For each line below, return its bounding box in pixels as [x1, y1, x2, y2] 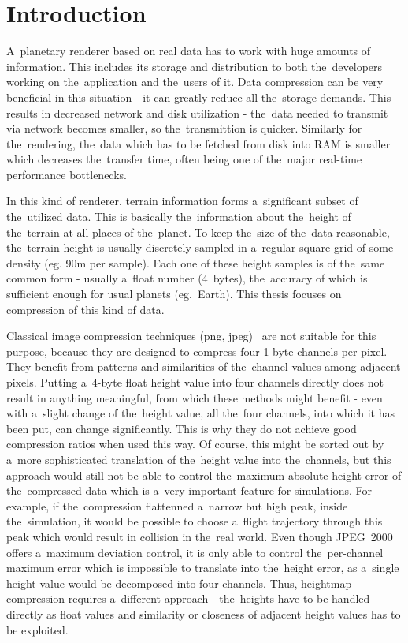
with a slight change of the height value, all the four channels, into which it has [6, 405, 395, 421]
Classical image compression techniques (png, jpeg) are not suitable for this [6, 327, 376, 344]
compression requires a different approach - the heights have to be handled [6, 590, 370, 607]
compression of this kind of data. [6, 301, 165, 317]
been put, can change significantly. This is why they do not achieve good [6, 420, 357, 436]
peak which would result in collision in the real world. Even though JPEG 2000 [6, 528, 393, 544]
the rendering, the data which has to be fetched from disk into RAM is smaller [6, 135, 391, 151]
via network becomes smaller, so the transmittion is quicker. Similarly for [6, 120, 362, 136]
